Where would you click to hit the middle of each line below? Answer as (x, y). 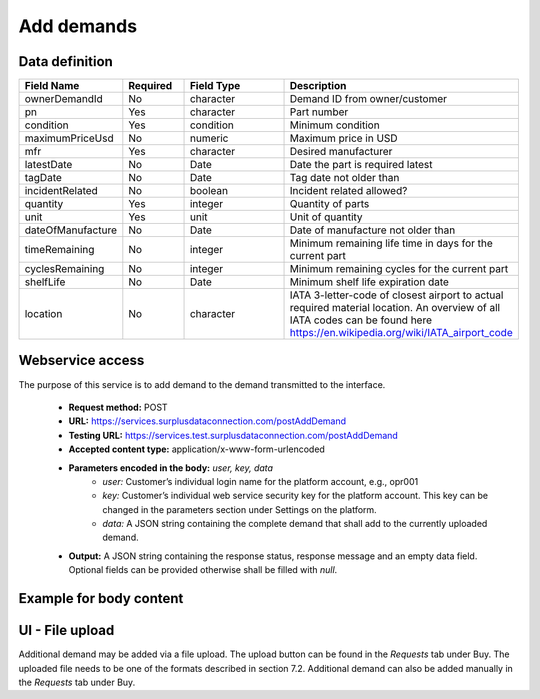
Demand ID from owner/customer (368, 99)
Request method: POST (118, 407)
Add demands (78, 26)
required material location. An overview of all (394, 308)
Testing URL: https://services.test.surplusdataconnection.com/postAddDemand (233, 435)
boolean (209, 191)
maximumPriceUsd (69, 138)
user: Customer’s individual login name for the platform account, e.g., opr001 (260, 481)
